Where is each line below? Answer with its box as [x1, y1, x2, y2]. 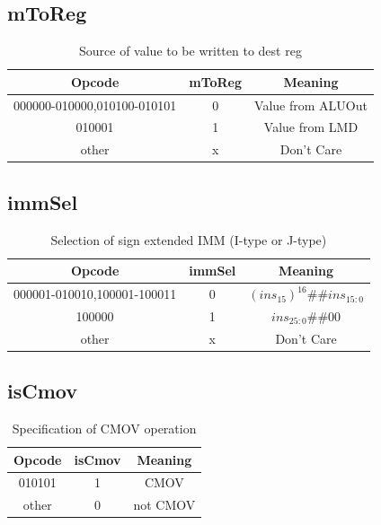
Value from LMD [263, 118, 359, 136]
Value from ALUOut [254, 95, 368, 114]
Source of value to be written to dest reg [79, 41, 302, 60]
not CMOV [133, 495, 196, 514]
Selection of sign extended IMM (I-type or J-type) [50, 230, 327, 249]
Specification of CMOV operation [12, 419, 197, 438]
